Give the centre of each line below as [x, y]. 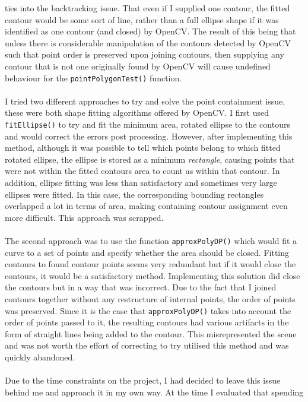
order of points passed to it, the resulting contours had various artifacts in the [147, 322]
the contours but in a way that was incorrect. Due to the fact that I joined [141, 287]
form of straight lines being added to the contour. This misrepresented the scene [151, 333]
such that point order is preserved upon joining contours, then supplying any [145, 54]
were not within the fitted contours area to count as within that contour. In [142, 171]
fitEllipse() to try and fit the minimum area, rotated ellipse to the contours [147, 124]
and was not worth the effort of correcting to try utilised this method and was [147, 345]
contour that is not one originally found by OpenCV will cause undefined [138, 66]
